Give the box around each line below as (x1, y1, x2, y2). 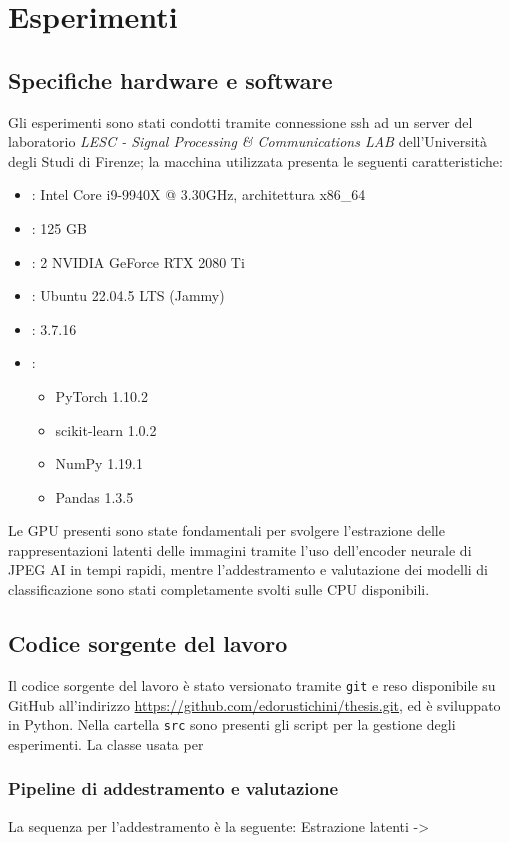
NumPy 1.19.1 (55, 453, 143, 474)
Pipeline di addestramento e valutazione (8, 776, 339, 801)
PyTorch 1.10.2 (55, 385, 149, 406)
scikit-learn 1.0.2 (55, 419, 157, 440)
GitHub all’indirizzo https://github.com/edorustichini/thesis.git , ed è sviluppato (8, 694, 501, 715)
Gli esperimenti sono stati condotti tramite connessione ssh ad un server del (8, 111, 473, 132)
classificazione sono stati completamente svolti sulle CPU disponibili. (8, 579, 430, 600)
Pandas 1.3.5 (55, 486, 134, 507)
